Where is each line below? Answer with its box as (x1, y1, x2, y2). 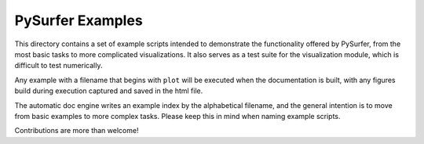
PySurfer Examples (14, 12, 143, 29)
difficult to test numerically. (14, 61, 103, 70)
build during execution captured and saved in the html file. (14, 86, 203, 95)
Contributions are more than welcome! (14, 126, 139, 135)
